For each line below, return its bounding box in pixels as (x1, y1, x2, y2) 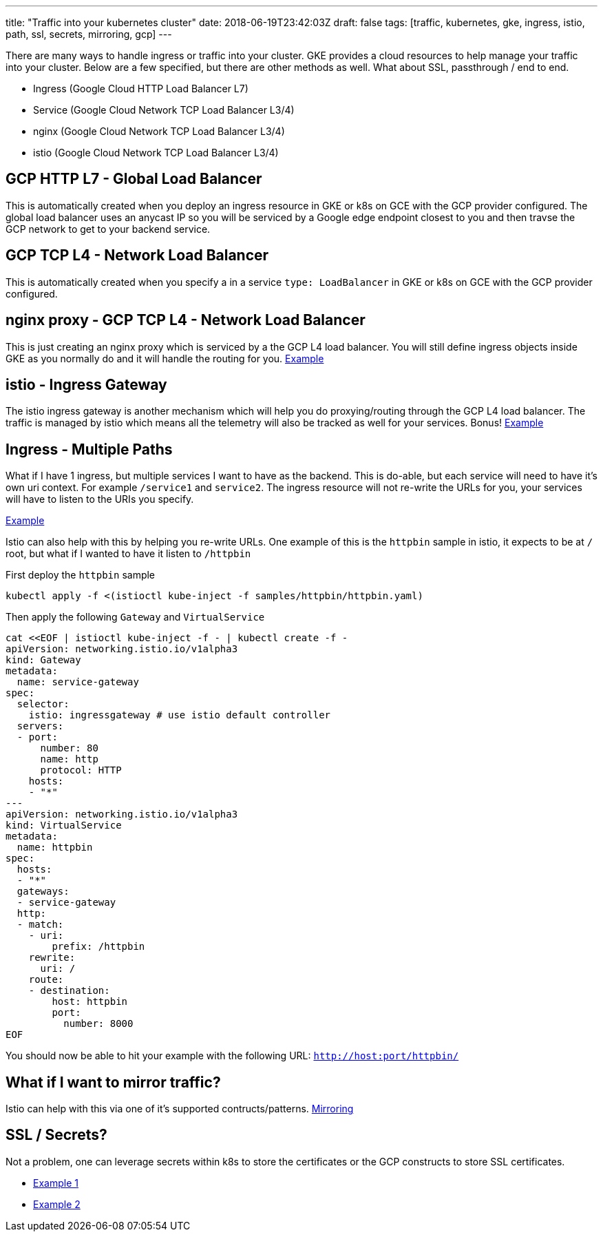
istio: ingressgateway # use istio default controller (28, 709, 331, 721)
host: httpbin (52, 996, 128, 1008)
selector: (17, 698, 70, 710)
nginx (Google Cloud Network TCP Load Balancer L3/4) (33, 125, 285, 137)
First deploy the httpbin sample (6, 569, 156, 581)
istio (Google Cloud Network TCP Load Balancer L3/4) (33, 147, 279, 158)
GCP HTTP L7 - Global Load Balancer (6, 170, 262, 188)
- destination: (28, 985, 110, 997)
